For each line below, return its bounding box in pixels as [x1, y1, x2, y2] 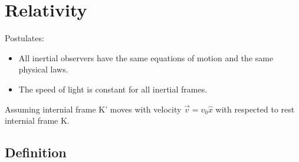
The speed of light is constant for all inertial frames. [18, 82, 208, 95]
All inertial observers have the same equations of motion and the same [18, 51, 274, 64]
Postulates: [5, 32, 44, 44]
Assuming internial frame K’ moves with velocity [5, 103, 182, 115]
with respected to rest [215, 103, 295, 115]
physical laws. [18, 63, 68, 75]
